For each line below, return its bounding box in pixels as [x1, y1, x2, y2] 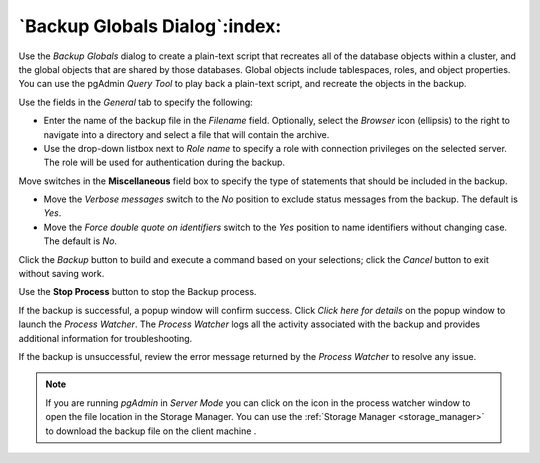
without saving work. [18, 268, 105, 280]
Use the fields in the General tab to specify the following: [18, 96, 254, 108]
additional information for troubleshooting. [18, 332, 193, 344]
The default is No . [43, 235, 118, 247]
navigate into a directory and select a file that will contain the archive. [43, 128, 330, 140]
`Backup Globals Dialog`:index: [18, 15, 282, 37]
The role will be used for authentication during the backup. [43, 156, 285, 169]
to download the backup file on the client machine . [45, 425, 257, 437]
